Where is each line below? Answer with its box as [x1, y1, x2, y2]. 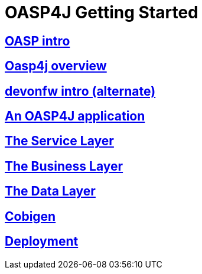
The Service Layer [5, 133, 114, 149]
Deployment [5, 234, 79, 249]
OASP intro [5, 33, 70, 48]
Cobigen [5, 208, 56, 224]
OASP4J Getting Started [5, 2, 198, 22]
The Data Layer [5, 184, 96, 199]
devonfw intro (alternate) [5, 83, 156, 99]
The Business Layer [5, 158, 123, 174]
